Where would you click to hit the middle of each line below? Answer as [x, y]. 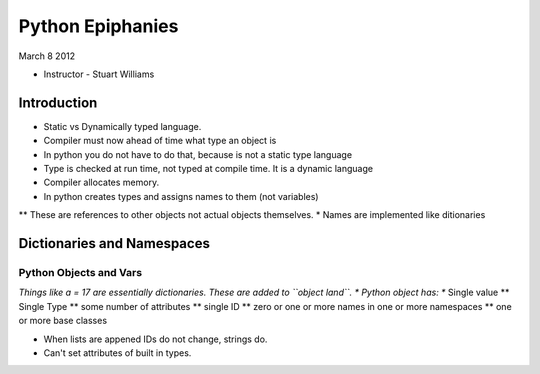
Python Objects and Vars [80, 272]
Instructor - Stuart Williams [99, 74]
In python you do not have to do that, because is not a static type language [198, 154]
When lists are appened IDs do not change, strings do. [155, 339]
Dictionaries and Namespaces [114, 243]
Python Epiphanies [98, 26]
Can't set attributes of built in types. [117, 352]
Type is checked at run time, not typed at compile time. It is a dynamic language [208, 169]
